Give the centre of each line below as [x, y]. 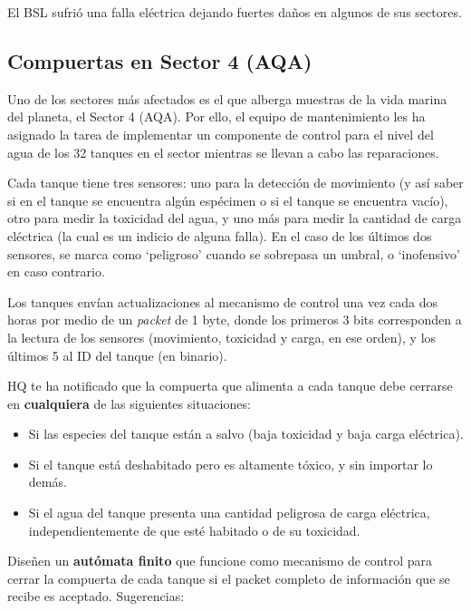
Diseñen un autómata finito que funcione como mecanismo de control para [220, 561]
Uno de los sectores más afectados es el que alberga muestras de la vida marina [227, 98]
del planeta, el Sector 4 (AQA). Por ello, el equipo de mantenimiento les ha [216, 116]
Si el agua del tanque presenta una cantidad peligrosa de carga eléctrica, [229, 513]
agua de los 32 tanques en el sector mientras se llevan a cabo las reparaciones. [223, 152]
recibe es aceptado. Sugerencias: [96, 596]
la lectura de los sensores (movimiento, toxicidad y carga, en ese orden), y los [222, 337]
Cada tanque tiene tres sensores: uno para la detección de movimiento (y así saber [235, 183]
